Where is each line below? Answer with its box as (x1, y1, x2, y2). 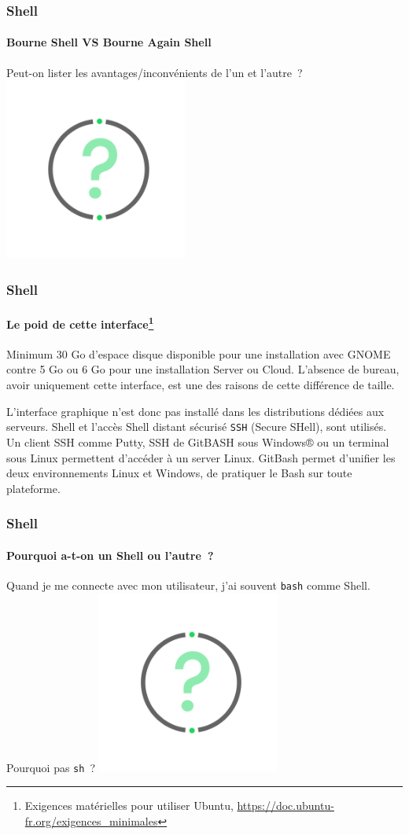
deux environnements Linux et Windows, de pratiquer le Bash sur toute (6, 465, 352, 481)
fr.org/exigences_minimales (24, 812, 158, 829)
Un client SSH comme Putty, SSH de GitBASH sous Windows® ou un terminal (6, 433, 389, 450)
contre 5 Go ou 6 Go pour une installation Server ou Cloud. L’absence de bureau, (6, 361, 400, 377)
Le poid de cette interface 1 (6, 314, 154, 332)
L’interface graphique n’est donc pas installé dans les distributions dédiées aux (6, 403, 385, 419)
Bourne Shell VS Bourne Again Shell (6, 34, 212, 50)
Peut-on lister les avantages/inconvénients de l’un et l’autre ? (6, 64, 303, 80)
